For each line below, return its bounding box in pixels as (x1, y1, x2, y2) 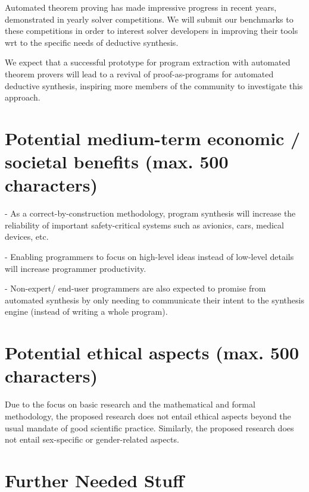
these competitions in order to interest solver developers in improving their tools (5, 24, 298, 37)
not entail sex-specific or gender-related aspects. (5, 433, 179, 446)
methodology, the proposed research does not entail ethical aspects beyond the (5, 409, 291, 422)
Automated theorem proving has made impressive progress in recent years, (5, 1, 277, 13)
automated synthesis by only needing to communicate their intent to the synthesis (5, 293, 304, 306)
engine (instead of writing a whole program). (5, 305, 168, 318)
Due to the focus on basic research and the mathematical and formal (5, 398, 255, 410)
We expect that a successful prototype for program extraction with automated (5, 56, 291, 68)
